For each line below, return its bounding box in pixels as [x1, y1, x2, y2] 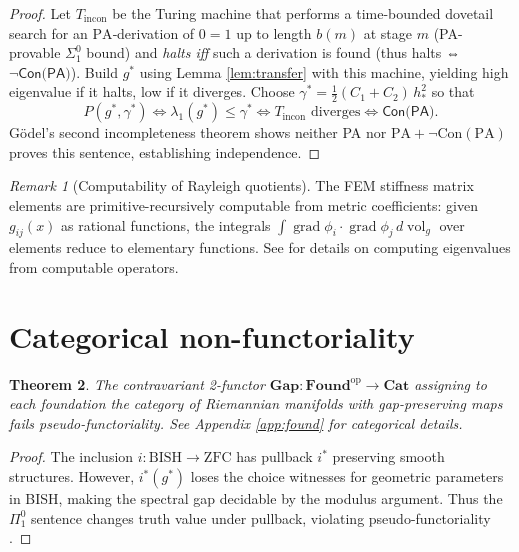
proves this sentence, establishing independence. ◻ [9, 141, 321, 162]
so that [431, 81, 475, 102]
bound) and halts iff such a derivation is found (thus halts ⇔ [86, 42, 460, 63]
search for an [9, 22, 88, 43]
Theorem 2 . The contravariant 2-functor [9, 373, 265, 394]
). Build [70, 61, 118, 82]
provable [9, 42, 61, 63]
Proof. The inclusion [9, 446, 134, 467]
